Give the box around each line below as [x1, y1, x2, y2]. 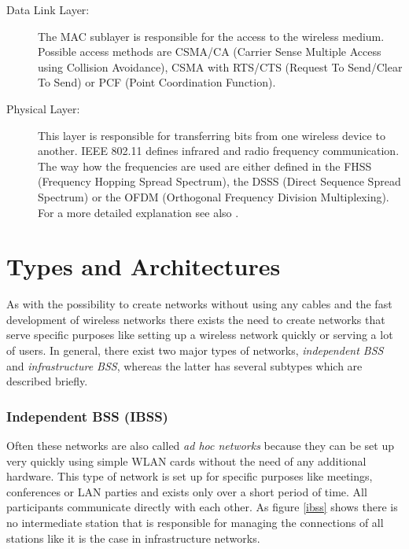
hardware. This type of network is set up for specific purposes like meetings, [6, 468, 373, 485]
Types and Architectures [6, 250, 281, 282]
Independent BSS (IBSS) [6, 406, 168, 426]
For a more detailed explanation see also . [38, 204, 239, 220]
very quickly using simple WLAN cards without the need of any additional [6, 452, 367, 469]
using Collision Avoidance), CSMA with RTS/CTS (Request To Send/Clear [38, 58, 403, 75]
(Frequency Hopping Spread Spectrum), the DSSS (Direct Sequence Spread [38, 173, 401, 190]
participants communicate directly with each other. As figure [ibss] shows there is [6, 499, 398, 515]
